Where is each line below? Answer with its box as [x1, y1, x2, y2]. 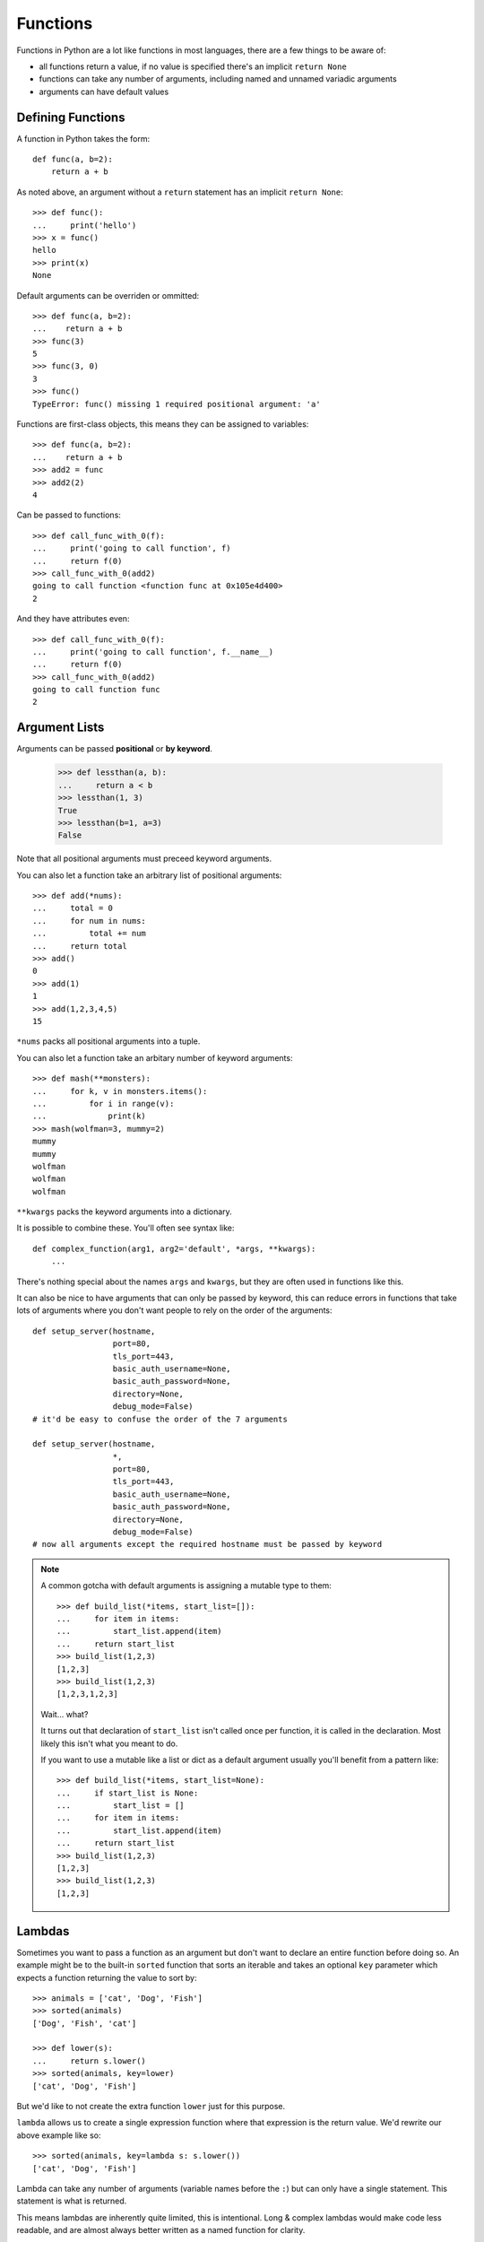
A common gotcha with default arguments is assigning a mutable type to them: [40, 1580, 332, 1591]
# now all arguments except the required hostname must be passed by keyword [32, 1539, 383, 1550]
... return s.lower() [32, 2055, 147, 2066]
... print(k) [32, 1111, 147, 1121]
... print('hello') [32, 220, 137, 230]
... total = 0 [32, 903, 114, 914]
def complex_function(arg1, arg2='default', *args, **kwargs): [32, 1243, 316, 1254]
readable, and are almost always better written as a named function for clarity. [16, 2225, 306, 2236]
